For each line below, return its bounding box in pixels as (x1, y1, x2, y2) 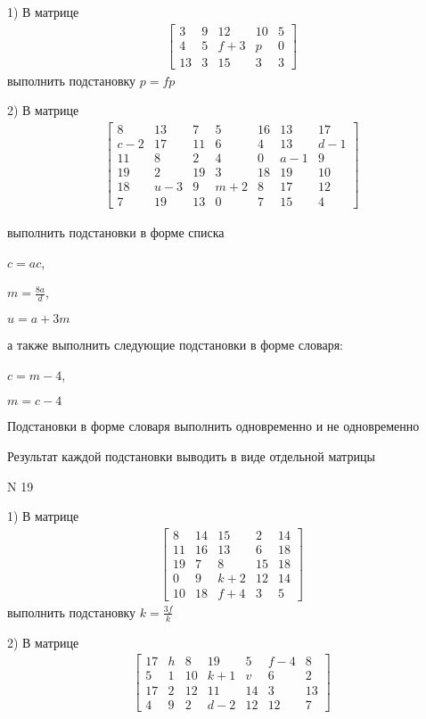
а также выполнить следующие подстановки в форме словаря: (7, 335, 343, 354)
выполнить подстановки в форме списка (7, 223, 225, 242)
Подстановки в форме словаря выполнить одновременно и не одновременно (7, 417, 420, 435)
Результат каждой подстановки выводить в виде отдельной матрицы (7, 446, 375, 465)
